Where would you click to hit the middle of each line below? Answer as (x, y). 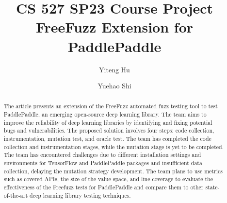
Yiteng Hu (114, 69)
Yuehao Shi (114, 86)
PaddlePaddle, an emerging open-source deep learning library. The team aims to (105, 114)
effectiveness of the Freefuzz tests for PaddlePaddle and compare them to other (104, 187)
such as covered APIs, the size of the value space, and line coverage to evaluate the (108, 179)
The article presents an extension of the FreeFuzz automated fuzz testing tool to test (111, 106)
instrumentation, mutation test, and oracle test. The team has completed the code (107, 139)
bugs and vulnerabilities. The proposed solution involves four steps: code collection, (109, 130)
